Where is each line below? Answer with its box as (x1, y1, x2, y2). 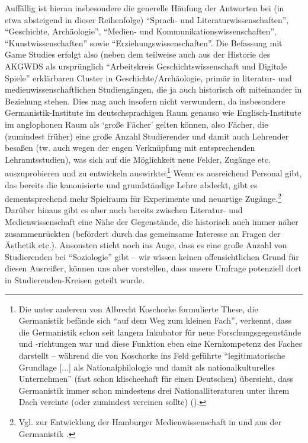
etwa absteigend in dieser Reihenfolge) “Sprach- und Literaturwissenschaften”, (5, 13, 289, 26)
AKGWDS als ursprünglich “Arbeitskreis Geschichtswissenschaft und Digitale (5, 59, 287, 72)
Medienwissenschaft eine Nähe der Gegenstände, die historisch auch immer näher (5, 216, 299, 227)
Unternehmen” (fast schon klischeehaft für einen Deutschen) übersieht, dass (18, 372, 294, 385)
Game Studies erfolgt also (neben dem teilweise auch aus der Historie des (5, 48, 271, 61)
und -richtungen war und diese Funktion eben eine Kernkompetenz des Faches (18, 337, 302, 350)
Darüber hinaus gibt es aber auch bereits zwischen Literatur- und (5, 204, 243, 216)
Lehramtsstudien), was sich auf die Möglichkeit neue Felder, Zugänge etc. (5, 153, 271, 165)
